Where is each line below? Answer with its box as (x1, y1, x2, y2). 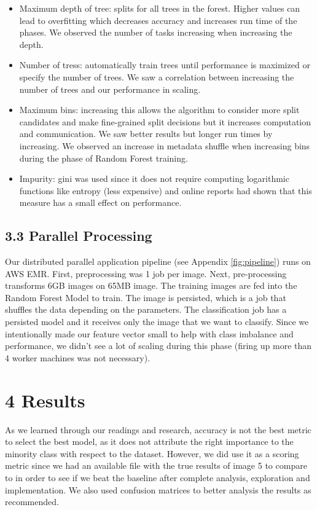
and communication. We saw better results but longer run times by (19, 127, 273, 140)
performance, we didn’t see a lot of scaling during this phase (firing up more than (5, 339, 312, 352)
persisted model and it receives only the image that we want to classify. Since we (5, 315, 309, 328)
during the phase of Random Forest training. (19, 151, 188, 164)
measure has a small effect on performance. (19, 196, 182, 209)
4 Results (5, 387, 85, 412)
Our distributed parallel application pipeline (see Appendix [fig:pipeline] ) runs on (5, 255, 311, 268)
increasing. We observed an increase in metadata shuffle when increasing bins (19, 139, 310, 152)
